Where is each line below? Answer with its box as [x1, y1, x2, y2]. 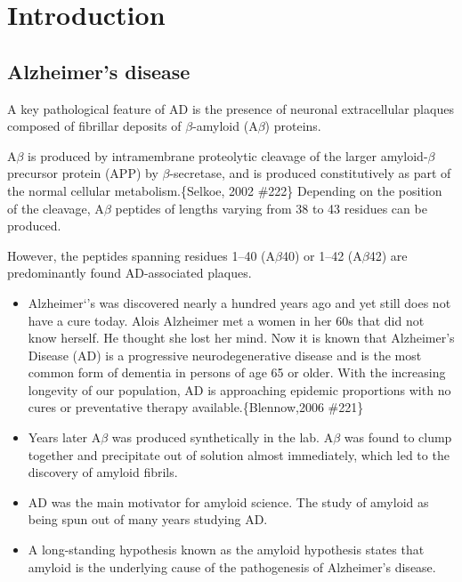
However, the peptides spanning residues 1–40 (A [7, 246, 275, 264]
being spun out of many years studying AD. [28, 510, 268, 529]
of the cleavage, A [7, 198, 104, 217]
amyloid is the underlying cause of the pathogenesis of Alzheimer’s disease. [28, 557, 436, 576]
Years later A [28, 428, 101, 447]
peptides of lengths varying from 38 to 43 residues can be [115, 198, 427, 217]
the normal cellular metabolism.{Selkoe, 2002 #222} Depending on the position [7, 181, 442, 199]
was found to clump [344, 428, 452, 447]
